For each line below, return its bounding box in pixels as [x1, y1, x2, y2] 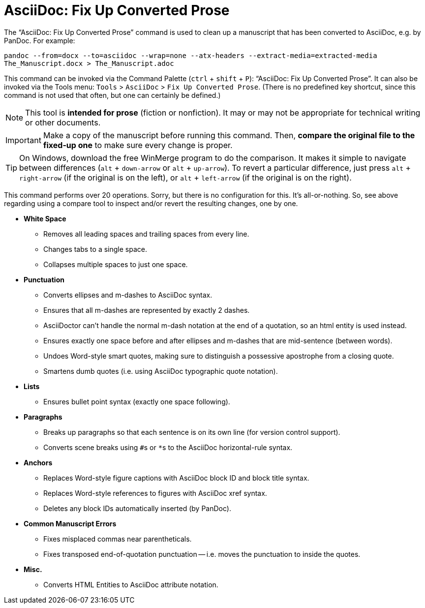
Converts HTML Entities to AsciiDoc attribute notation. [43, 580, 218, 589]
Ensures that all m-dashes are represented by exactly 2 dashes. [43, 305, 250, 314]
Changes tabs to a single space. [43, 244, 147, 253]
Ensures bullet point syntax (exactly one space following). [43, 397, 230, 406]
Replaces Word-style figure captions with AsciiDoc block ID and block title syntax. [43, 473, 309, 482]
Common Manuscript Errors [24, 519, 117, 528]
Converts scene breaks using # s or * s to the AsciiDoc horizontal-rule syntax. [43, 443, 293, 452]
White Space [24, 214, 66, 223]
